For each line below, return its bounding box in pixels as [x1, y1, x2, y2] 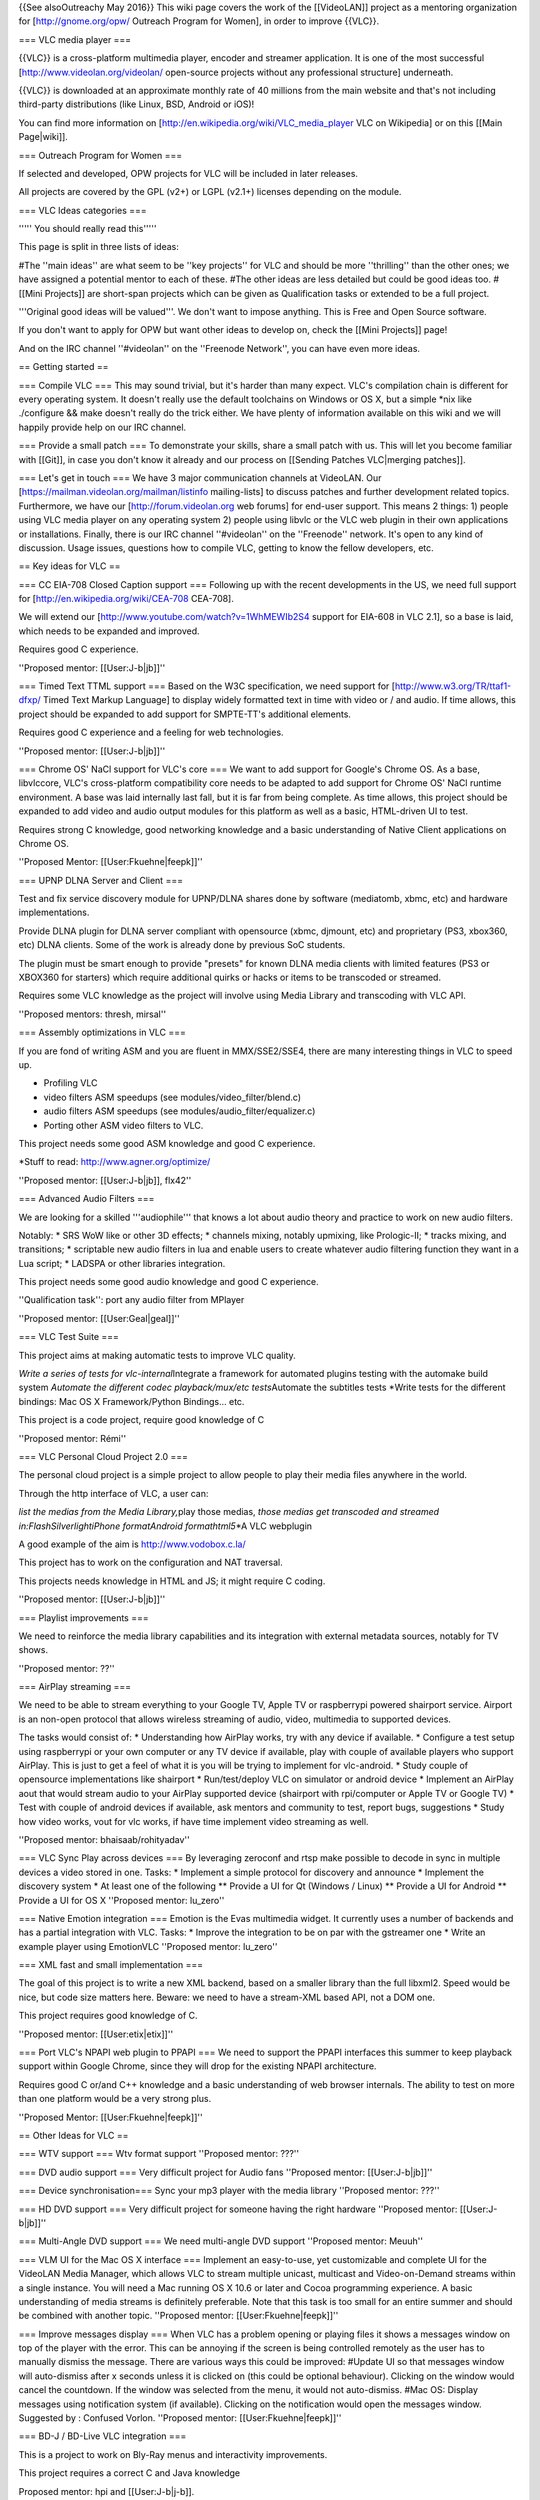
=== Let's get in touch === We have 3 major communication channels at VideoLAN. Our [18, 471, 382, 484]
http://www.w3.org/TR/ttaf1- [394, 680, 512, 692]
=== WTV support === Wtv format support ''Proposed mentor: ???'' [18, 2148, 300, 2160]
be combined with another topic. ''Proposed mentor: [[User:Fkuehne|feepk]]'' [18, 2310, 339, 2322]
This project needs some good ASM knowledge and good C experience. [18, 1137, 316, 1149]
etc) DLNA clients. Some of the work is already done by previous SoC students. [18, 939, 346, 951]
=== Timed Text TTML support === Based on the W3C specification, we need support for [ [18, 680, 395, 692]
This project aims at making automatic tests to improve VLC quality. [18, 1349, 296, 1361]
